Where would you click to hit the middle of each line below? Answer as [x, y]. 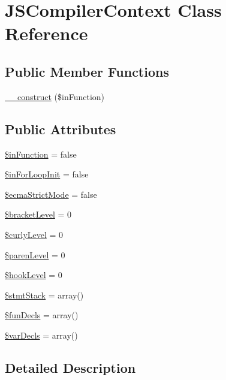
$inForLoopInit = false [47, 174]
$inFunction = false [41, 154]
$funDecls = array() [42, 315]
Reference [46, 33]
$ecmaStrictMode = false [51, 194]
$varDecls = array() [41, 335]
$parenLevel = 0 [35, 254]
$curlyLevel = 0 [34, 234]
